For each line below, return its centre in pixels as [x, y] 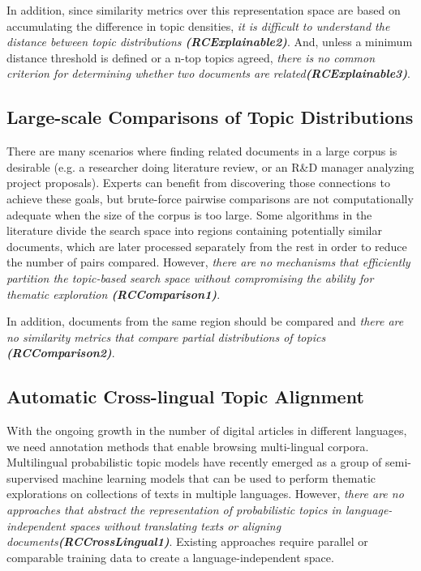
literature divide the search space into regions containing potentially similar [194, 230]
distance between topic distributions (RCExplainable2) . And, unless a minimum [210, 42]
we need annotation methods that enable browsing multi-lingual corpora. [188, 446]
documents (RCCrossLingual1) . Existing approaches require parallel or [187, 541]
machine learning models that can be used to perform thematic [219, 477]
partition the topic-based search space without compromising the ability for [190, 277]
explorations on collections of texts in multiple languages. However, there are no [205, 494]
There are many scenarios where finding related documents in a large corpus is [202, 151]
